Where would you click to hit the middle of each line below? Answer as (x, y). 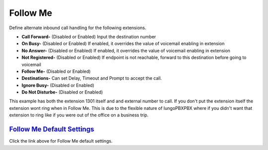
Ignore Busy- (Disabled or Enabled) (58, 85)
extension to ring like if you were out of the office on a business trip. (79, 115)
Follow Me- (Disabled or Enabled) (56, 71)
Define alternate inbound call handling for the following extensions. (78, 28)
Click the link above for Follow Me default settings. (61, 141)
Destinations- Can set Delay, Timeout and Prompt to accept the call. (92, 78)
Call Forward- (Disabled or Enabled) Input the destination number (89, 37)
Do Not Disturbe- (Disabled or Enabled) (62, 92)
